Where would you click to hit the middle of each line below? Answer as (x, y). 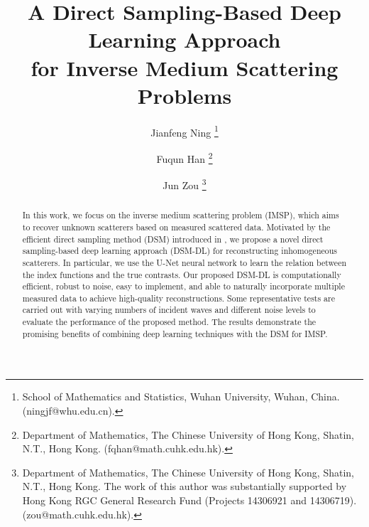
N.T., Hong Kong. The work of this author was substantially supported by (184, 486)
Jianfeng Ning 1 (184, 131)
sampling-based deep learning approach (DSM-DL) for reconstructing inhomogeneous (180, 251)
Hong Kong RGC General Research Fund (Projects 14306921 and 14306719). (189, 500)
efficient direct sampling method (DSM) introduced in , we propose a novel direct (173, 239)
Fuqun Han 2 (184, 157)
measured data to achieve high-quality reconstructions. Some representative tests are (178, 298)
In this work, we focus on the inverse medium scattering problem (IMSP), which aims (181, 215)
